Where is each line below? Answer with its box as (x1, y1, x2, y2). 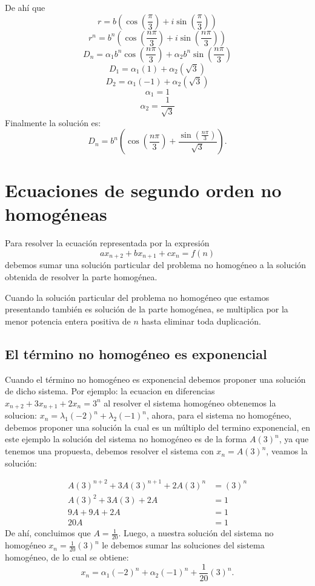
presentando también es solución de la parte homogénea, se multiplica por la (5, 303, 288, 315)
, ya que (279, 433, 309, 445)
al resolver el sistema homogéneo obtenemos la (104, 396, 276, 409)
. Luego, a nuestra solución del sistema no (118, 527, 274, 539)
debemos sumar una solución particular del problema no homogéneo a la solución (5, 258, 307, 271)
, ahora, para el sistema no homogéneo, (146, 409, 291, 422)
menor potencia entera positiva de (5, 314, 131, 327)
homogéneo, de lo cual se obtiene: (5, 551, 129, 564)
